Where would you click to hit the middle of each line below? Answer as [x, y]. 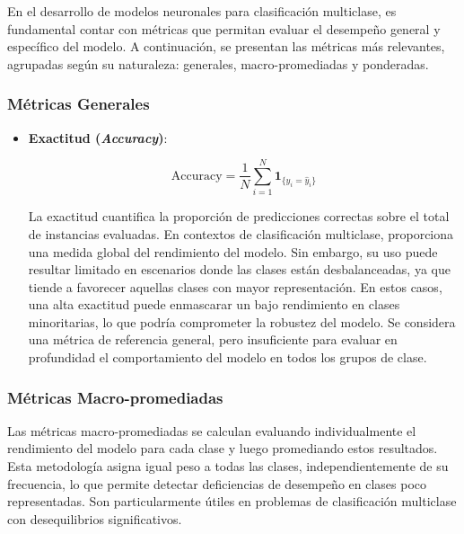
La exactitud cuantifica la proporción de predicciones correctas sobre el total [239, 216]
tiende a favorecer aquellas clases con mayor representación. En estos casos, [235, 286]
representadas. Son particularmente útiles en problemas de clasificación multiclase [232, 501]
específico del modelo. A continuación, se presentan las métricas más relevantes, [226, 46]
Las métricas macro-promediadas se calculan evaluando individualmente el [212, 430]
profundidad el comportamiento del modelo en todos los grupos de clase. [228, 357]
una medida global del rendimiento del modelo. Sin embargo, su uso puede [233, 251]
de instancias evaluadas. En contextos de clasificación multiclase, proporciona [241, 233]
